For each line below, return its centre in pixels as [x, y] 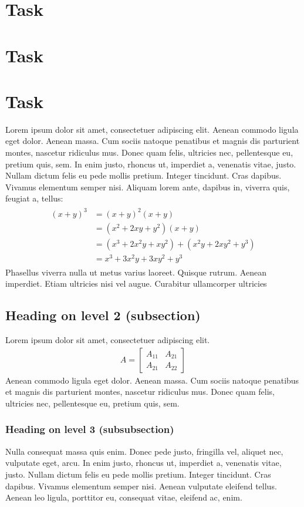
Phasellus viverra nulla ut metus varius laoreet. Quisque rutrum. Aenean [136, 272]
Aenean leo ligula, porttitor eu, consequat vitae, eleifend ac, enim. [124, 497]
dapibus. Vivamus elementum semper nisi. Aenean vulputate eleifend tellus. [141, 486]
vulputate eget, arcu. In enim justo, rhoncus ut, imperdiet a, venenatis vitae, [143, 463]
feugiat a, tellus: [34, 198]
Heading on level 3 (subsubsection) [90, 429]
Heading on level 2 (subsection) [103, 315]
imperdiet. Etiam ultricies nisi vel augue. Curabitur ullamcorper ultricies [136, 283]
